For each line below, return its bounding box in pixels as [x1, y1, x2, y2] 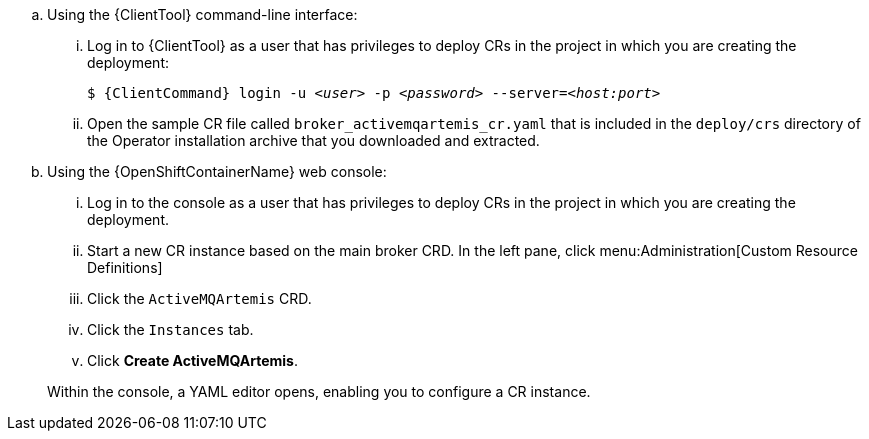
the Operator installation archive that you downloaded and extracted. [87, 132, 540, 149]
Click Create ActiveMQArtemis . [87, 352, 298, 369]
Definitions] [87, 259, 163, 276]
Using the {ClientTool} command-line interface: [47, 6, 358, 23]
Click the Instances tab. [87, 321, 254, 338]
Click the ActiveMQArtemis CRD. [87, 290, 312, 307]
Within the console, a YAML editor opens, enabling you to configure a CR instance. [47, 383, 591, 400]
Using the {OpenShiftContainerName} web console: [47, 163, 387, 180]
